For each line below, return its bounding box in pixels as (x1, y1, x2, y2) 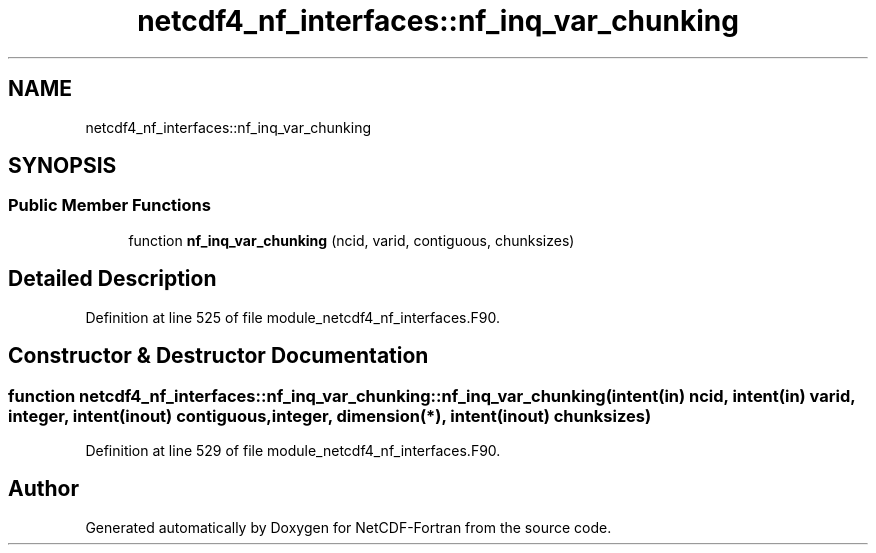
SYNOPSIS (8, 153, 117, 179)
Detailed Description (8, 266, 217, 292)
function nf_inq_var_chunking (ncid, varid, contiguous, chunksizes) (128, 231, 575, 249)
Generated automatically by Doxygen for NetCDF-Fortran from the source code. (85, 518, 612, 536)
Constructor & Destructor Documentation (8, 343, 429, 369)
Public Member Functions (8, 195, 211, 216)
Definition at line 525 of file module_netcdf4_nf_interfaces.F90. (85, 308, 500, 326)
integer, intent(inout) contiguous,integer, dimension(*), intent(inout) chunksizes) (8, 405, 652, 426)
